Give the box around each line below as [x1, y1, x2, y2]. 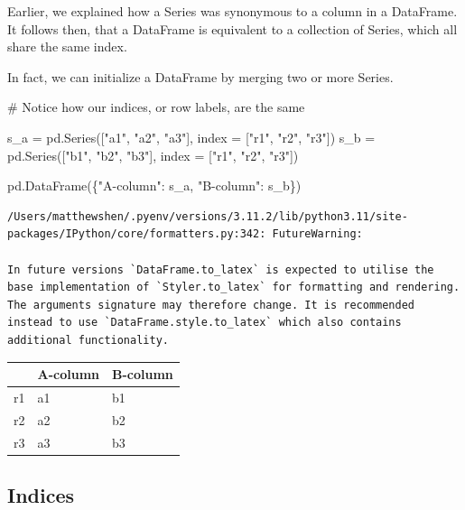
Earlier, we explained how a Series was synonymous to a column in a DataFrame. [7, 2, 458, 20]
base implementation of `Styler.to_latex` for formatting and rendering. [7, 281, 460, 294]
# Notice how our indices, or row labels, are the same [7, 97, 305, 116]
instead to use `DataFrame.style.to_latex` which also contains [7, 316, 402, 329]
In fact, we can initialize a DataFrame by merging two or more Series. [7, 67, 394, 86]
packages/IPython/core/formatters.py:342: [7, 227, 266, 241]
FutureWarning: [272, 227, 363, 241]
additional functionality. [7, 333, 169, 347]
